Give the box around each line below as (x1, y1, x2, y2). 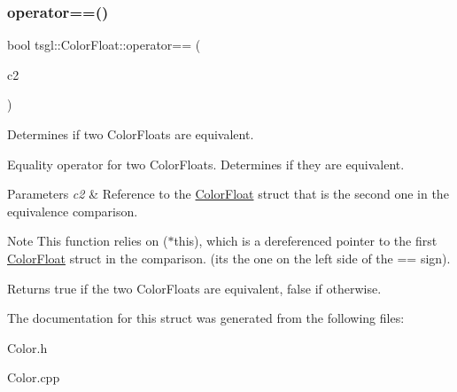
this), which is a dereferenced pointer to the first (174, 231, 438, 250)
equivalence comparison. (7, 201, 138, 220)
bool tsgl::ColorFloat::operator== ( (7, 35, 201, 54)
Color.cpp (7, 368, 60, 387)
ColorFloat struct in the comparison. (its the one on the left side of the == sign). (7, 248, 451, 267)
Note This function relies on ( (7, 231, 168, 250)
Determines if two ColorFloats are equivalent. (7, 125, 254, 143)
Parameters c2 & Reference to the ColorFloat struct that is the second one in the (7, 184, 449, 203)
